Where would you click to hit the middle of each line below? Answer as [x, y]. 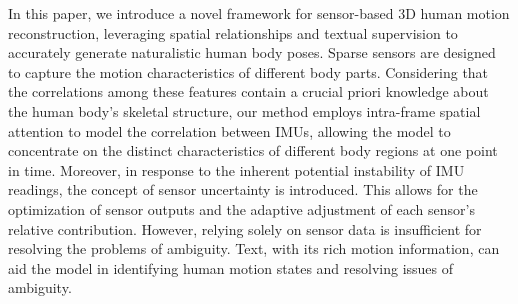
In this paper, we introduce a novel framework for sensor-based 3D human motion [259, 13]
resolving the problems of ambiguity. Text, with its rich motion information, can [254, 248]
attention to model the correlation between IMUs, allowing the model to [229, 130]
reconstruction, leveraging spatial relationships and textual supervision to [233, 32]
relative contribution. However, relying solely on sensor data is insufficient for [245, 228]
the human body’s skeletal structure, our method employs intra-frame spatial [244, 110]
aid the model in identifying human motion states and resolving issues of [231, 267]
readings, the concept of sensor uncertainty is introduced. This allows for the [243, 189]
